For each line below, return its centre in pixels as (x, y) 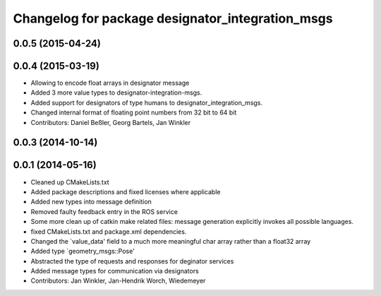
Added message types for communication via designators (115, 271)
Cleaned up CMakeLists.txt (70, 182)
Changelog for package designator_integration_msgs (173, 18)
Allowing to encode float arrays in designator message (110, 83)
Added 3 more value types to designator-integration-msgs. (116, 93)
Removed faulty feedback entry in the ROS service (104, 211)
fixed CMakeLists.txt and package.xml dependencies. (109, 231)
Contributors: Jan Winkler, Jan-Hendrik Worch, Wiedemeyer (118, 281)
